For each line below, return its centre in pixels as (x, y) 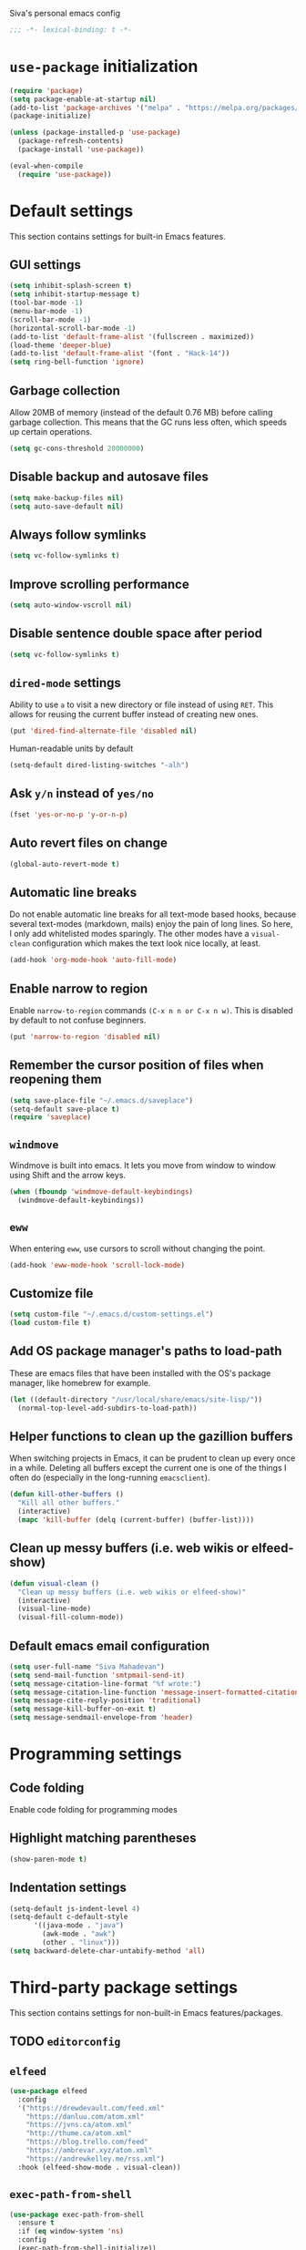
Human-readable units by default (71, 749)
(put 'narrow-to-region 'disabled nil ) (85, 1037)
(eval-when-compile (46, 166)
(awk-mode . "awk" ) (79, 1934)
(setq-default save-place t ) (65, 1109)
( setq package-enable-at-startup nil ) (83, 99)
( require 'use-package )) (65, 174)
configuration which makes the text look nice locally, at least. (146, 943)
